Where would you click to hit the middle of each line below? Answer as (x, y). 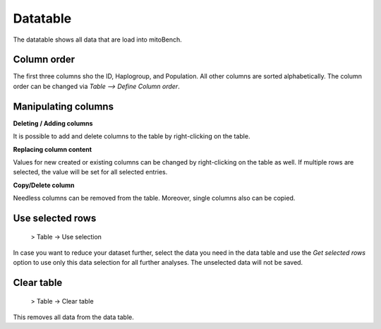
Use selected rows (55, 218)
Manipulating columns (64, 106)
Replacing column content (52, 149)
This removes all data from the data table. (73, 317)
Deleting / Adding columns (53, 123)
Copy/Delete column (44, 185)
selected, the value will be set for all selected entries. (90, 172)
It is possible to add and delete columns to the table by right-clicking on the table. (132, 136)
